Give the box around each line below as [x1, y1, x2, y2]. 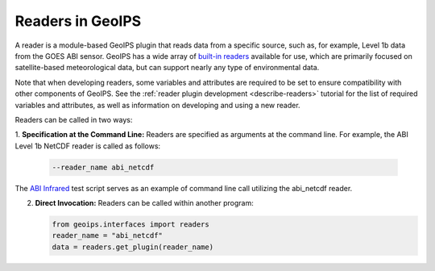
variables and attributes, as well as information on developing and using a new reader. [14, 100, 301, 110]
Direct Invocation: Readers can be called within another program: [35, 198, 254, 208]
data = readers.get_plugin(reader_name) [52, 242, 213, 252]
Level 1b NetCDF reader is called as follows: [14, 141, 161, 151]
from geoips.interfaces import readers [52, 220, 209, 229]
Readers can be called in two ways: [14, 115, 133, 124]
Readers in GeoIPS [14, 12, 142, 30]
